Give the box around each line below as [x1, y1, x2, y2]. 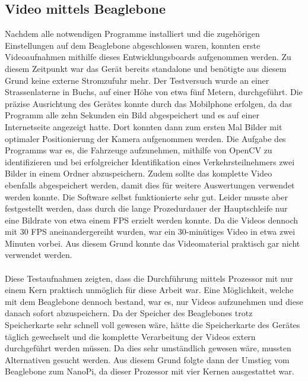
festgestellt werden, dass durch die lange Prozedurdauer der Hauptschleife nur [5, 202, 288, 215]
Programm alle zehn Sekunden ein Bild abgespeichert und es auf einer [5, 109, 259, 121]
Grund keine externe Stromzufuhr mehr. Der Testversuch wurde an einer [5, 74, 269, 86]
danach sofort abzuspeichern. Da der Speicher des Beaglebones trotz [5, 307, 253, 319]
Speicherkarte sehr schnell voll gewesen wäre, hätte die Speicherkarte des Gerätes [5, 319, 300, 331]
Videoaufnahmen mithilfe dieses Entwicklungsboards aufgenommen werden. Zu [5, 51, 291, 63]
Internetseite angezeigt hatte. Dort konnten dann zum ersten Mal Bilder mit [5, 120, 282, 133]
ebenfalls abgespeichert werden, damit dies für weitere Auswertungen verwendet [5, 178, 295, 191]
